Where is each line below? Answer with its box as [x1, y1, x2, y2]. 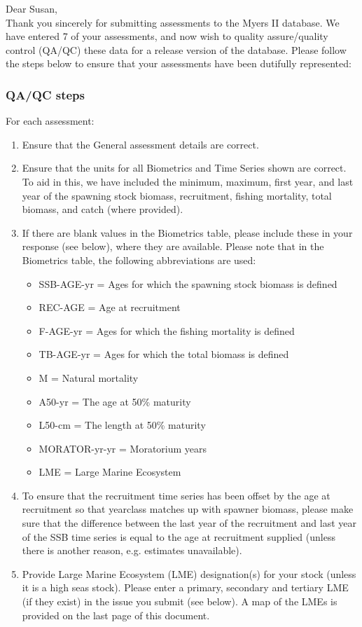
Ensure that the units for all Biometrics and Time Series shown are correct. [22, 160, 347, 175]
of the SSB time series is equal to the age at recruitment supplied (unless [22, 529, 335, 544]
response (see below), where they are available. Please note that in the [22, 239, 324, 254]
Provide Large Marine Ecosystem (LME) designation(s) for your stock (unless [22, 566, 356, 581]
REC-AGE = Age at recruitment [39, 300, 181, 315]
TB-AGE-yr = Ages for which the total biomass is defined [39, 347, 289, 361]
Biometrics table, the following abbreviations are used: [22, 252, 256, 267]
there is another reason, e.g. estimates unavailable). [22, 543, 242, 558]
